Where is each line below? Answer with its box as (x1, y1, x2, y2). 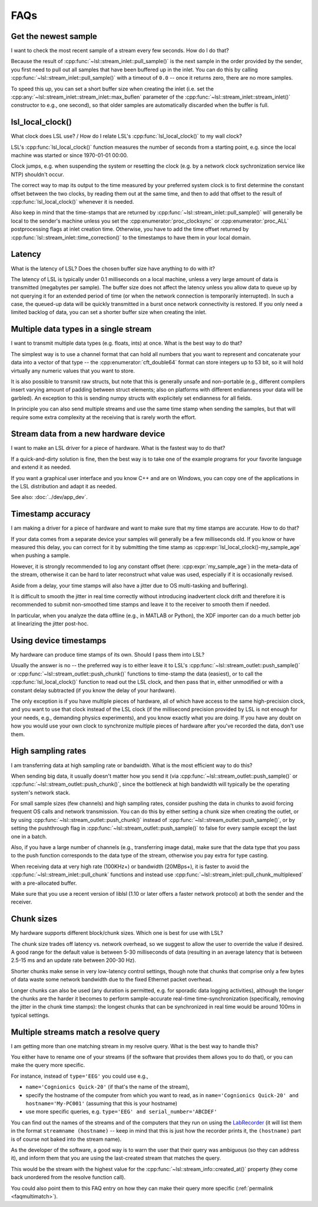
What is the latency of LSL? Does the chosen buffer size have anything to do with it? (11, 265, 215, 272)
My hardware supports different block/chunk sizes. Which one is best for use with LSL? (11, 929, 223, 937)
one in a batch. (11, 833, 47, 840)
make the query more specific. (11, 1062, 85, 1069)
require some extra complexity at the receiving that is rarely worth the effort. (11, 413, 197, 420)
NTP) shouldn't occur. (11, 171, 64, 178)
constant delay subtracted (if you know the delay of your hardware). (11, 687, 177, 694)
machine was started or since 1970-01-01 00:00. (11, 152, 128, 159)
